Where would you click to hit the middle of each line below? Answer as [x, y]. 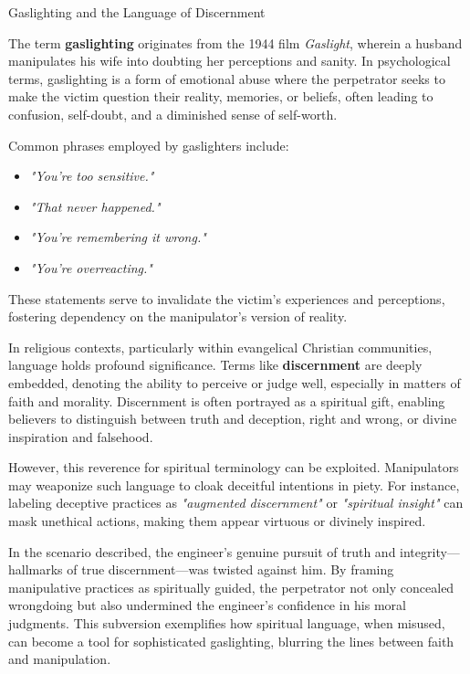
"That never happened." [95, 206]
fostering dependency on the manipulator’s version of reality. [178, 316]
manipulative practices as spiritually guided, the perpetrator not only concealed [231, 587]
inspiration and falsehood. [81, 436]
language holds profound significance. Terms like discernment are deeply [215, 365]
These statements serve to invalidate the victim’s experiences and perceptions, [227, 298]
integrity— [430, 551]
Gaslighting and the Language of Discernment [137, 12]
